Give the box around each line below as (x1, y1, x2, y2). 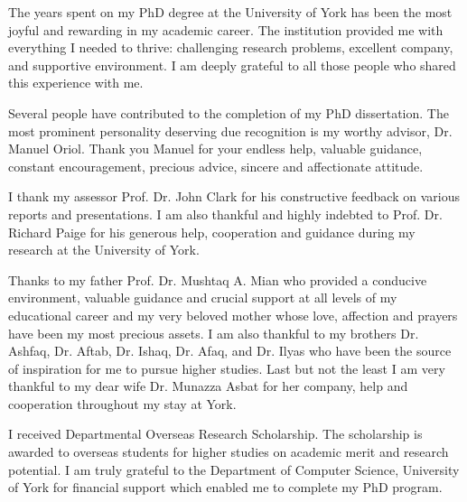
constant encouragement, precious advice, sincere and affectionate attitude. (8, 156, 424, 175)
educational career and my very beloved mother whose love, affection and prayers (8, 305, 458, 324)
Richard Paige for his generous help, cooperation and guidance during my (8, 222, 416, 241)
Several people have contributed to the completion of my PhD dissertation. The (8, 103, 449, 122)
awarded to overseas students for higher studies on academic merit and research (8, 442, 449, 461)
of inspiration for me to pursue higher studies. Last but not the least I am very (8, 358, 445, 377)
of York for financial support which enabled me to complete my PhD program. (8, 478, 443, 497)
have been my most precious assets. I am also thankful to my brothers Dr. (8, 323, 419, 342)
